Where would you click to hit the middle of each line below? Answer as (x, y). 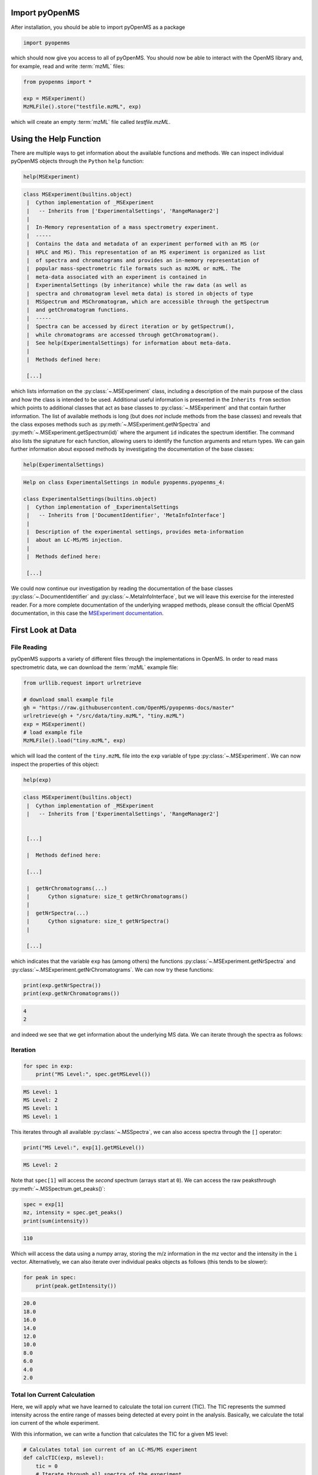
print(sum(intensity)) (56, 1221)
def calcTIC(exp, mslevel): (64, 1458)
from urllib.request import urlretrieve (82, 683)
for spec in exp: (48, 1066)
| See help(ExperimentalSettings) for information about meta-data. (129, 343)
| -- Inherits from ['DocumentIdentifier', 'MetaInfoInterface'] (126, 515)
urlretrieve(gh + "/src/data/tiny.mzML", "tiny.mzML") (104, 716)
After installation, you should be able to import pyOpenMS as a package (98, 27)
